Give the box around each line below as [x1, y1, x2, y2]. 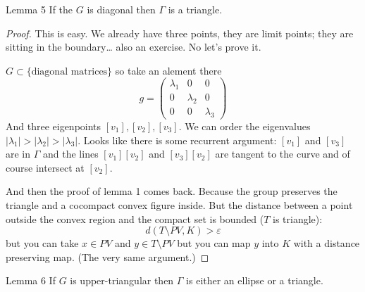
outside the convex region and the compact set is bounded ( [6, 211, 264, 226]
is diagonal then [87, 2, 156, 16]
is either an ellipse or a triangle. [186, 273, 323, 288]
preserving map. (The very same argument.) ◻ [6, 249, 209, 264]
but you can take [6, 236, 79, 250]
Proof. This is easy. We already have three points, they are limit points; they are [6, 25, 354, 40]
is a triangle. [168, 2, 223, 16]
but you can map [177, 236, 251, 250]
